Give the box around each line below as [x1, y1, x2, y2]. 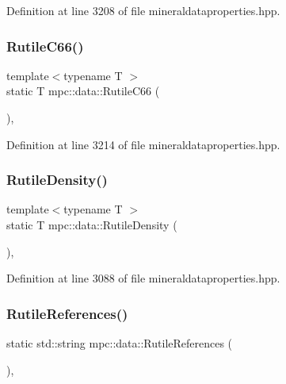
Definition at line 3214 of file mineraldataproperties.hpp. [6, 136, 280, 152]
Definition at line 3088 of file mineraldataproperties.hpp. [6, 270, 280, 286]
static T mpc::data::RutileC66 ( [6, 83, 160, 99]
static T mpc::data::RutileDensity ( [6, 217, 177, 232]
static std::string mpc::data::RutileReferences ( [6, 335, 233, 351]
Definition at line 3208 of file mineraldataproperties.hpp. [6, 2, 280, 18]
